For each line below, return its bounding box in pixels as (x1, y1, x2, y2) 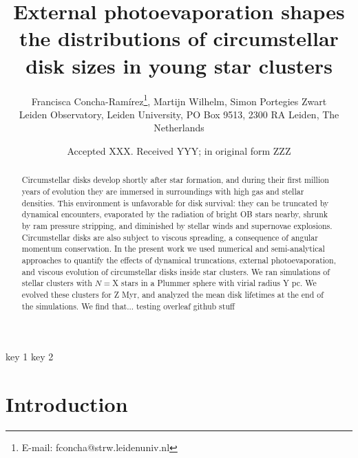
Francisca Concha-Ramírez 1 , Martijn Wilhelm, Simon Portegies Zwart (31, 91, 327, 108)
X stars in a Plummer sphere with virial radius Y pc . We (112, 277, 317, 289)
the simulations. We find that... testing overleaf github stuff (21, 300, 235, 312)
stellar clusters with (21, 277, 92, 289)
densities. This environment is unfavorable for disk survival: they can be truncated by (21, 197, 329, 208)
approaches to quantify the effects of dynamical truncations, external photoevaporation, (21, 254, 336, 265)
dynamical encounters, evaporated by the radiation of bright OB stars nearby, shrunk (21, 208, 328, 220)
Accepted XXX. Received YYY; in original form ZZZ (67, 143, 291, 157)
